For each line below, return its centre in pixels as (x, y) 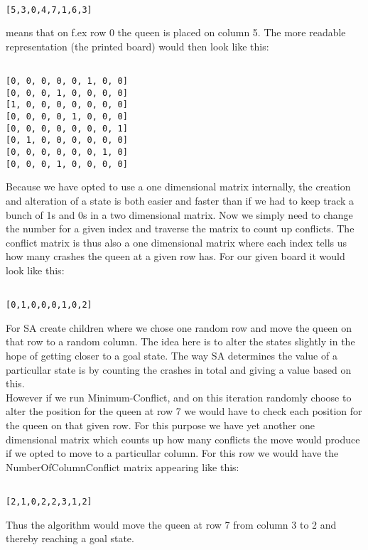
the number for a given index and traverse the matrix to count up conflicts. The (180, 228)
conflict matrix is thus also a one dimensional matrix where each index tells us (177, 242)
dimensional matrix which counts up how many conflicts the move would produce (183, 439)
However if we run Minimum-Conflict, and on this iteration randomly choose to (179, 397)
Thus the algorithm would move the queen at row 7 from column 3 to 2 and (171, 524)
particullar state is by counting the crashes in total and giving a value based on (179, 369)
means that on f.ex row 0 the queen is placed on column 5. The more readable (176, 32)
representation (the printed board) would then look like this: (137, 46)
